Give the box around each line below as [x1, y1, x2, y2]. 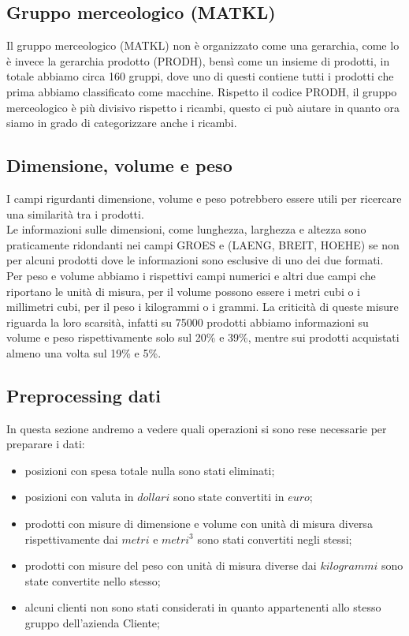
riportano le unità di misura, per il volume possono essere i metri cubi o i [6, 282, 361, 299]
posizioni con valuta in [24, 488, 134, 505]
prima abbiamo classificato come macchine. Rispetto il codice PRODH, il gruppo [6, 83, 397, 99]
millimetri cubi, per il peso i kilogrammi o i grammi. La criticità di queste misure [6, 298, 399, 315]
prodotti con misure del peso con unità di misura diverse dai [24, 557, 317, 574]
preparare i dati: [6, 436, 85, 452]
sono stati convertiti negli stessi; [197, 530, 352, 547]
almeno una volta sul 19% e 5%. [6, 344, 162, 361]
